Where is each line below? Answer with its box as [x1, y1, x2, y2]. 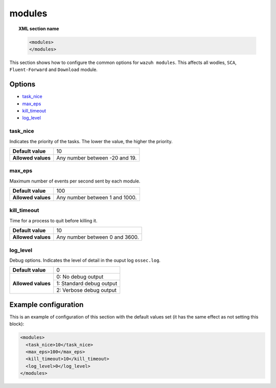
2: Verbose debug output [56, 287, 117, 294]
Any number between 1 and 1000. [56, 194, 137, 201]
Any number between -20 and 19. [56, 154, 137, 161]
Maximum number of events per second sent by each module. [9, 178, 141, 184]
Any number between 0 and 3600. [56, 234, 139, 241]
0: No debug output [56, 273, 104, 281]
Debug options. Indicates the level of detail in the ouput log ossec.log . [9, 257, 161, 263]
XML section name [18, 26, 59, 32]
